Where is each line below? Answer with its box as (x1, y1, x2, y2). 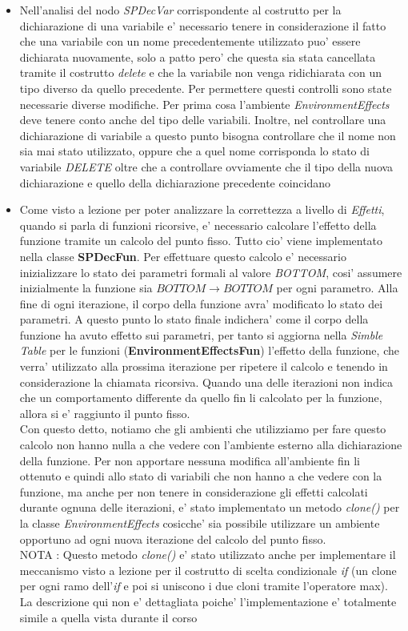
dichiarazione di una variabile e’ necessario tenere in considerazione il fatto (19, 17, 386, 34)
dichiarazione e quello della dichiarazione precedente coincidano (19, 174, 331, 191)
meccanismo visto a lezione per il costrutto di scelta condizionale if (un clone (19, 561, 397, 578)
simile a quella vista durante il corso (19, 609, 198, 625)
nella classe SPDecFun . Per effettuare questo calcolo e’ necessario (19, 247, 346, 264)
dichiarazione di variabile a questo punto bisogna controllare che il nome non (19, 127, 396, 143)
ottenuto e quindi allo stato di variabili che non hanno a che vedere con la (19, 468, 382, 484)
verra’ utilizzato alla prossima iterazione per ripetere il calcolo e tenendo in (19, 358, 388, 375)
